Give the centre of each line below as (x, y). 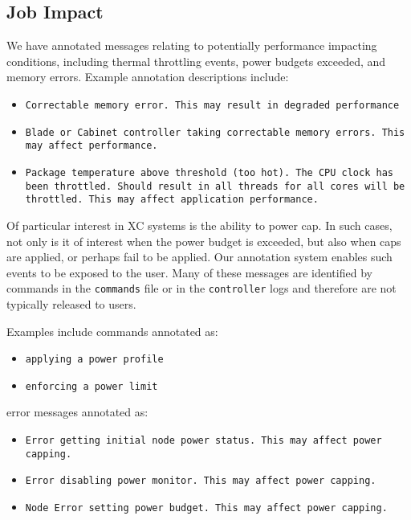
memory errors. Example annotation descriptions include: (148, 77)
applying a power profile (94, 360)
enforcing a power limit (92, 386)
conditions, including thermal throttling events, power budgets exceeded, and (196, 61)
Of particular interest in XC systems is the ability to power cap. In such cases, (199, 225)
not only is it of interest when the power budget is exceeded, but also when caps (204, 241)
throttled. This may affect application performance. (172, 200)
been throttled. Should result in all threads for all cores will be (215, 186)
